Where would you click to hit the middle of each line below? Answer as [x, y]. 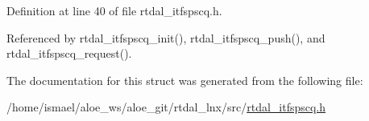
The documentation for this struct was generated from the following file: [185, 80]
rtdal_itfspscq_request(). [69, 53]
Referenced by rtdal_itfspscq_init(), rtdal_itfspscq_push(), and [166, 37]
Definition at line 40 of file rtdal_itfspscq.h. [114, 10]
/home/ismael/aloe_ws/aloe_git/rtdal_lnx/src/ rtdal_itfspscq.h [166, 107]
